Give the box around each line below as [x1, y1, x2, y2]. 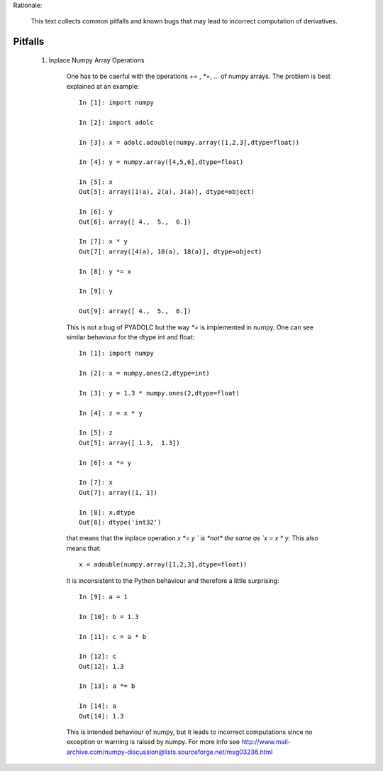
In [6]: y [79, 208, 113, 216]
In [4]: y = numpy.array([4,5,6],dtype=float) [79, 158, 244, 166]
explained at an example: [66, 82, 140, 90]
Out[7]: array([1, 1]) [79, 488, 158, 496]
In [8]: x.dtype [79, 508, 135, 516]
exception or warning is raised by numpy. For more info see [66, 738, 240, 746]
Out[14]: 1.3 [79, 712, 124, 720]
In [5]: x [79, 178, 113, 186]
